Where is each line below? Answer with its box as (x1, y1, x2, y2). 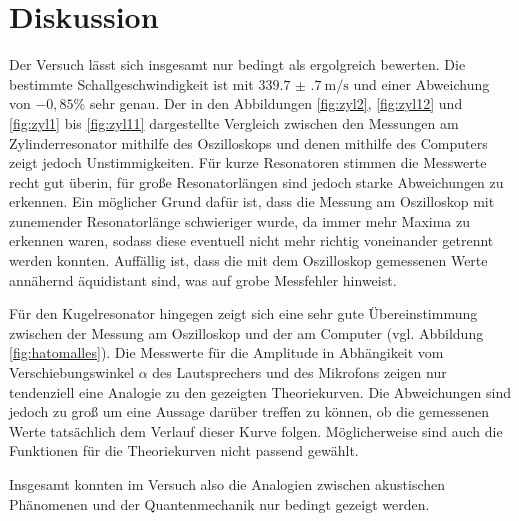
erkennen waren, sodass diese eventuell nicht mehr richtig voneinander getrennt (9, 230, 494, 251)
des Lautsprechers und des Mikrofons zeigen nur (152, 362, 447, 383)
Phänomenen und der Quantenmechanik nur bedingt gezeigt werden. (9, 493, 430, 514)
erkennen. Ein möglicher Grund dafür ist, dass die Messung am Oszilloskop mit (9, 191, 495, 212)
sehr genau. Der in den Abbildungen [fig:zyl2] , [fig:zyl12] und (89, 93, 463, 114)
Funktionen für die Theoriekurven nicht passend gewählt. (9, 440, 359, 461)
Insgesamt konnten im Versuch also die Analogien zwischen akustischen (9, 474, 446, 494)
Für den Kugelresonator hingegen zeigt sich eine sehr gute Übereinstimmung (9, 303, 478, 324)
